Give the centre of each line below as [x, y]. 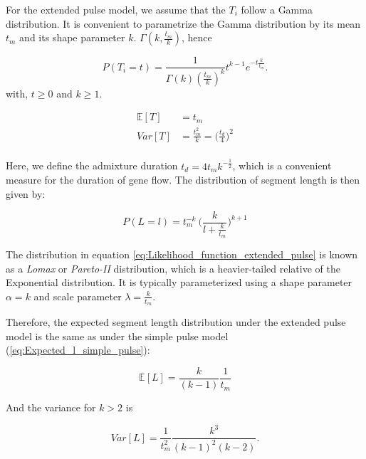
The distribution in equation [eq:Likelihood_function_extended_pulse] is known [182, 254]
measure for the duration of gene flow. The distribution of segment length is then [183, 180]
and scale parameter [78, 296]
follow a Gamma [277, 9]
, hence [197, 37]
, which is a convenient [282, 165]
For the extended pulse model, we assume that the [116, 9]
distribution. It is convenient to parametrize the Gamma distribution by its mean [183, 23]
